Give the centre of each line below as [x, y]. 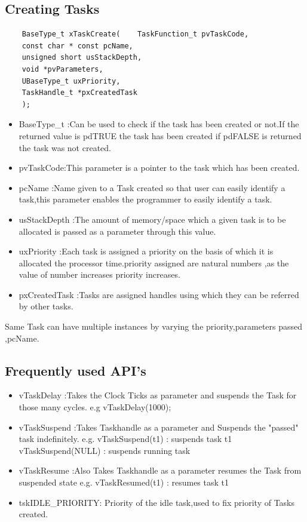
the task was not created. [65, 147]
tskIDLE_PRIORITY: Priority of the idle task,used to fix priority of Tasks [157, 502]
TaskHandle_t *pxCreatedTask [79, 93]
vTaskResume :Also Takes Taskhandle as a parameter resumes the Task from [160, 470]
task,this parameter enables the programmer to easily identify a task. [145, 199]
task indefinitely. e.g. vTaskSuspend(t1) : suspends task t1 [125, 439]
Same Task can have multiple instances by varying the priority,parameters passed [154, 326]
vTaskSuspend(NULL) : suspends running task [105, 450]
